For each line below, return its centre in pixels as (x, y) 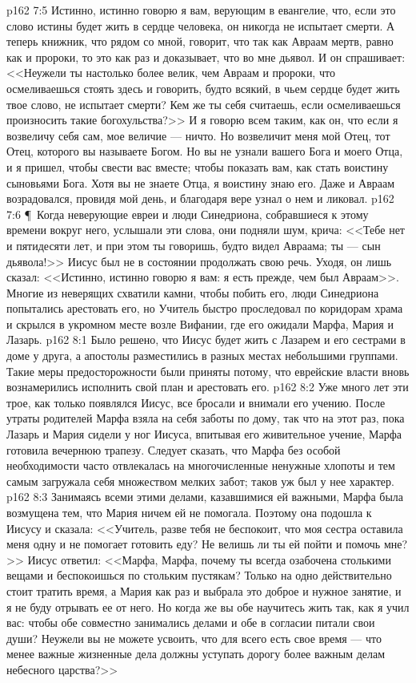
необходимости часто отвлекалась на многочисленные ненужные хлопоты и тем (201, 465)
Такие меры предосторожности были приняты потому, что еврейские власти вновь (208, 371)
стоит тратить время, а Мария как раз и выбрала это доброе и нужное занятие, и (204, 590)
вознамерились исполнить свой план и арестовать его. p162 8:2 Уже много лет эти (208, 387)
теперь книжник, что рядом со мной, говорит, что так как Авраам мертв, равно (200, 41)
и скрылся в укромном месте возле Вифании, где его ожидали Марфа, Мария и (200, 323)
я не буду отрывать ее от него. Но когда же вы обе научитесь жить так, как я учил (208, 606)
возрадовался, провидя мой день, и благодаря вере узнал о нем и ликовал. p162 (200, 198)
